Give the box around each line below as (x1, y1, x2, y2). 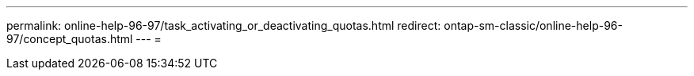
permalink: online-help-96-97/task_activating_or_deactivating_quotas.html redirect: (6, 19, 441, 32)
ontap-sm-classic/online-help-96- (444, 19, 623, 32)
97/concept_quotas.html (6, 32, 133, 45)
